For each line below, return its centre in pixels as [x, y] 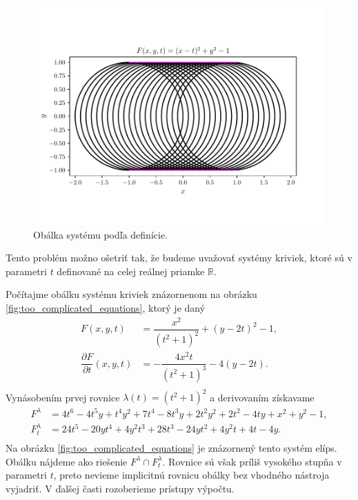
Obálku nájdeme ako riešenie [67, 461]
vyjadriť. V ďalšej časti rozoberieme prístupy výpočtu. [120, 488]
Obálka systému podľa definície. [101, 234]
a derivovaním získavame [262, 397]
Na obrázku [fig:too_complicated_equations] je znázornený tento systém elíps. [171, 447]
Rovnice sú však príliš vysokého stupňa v [255, 461]
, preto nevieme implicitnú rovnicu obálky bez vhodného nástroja [191, 475]
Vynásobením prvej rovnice [63, 397]
